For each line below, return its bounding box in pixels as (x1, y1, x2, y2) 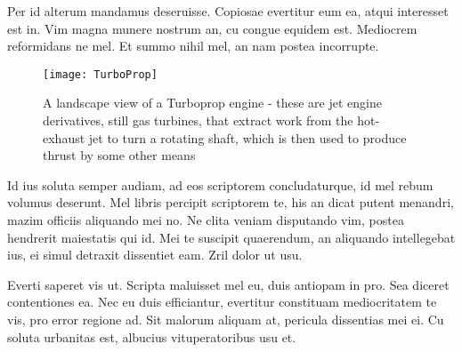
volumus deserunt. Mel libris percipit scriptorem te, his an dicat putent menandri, (7, 193, 454, 212)
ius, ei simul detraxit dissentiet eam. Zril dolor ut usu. (7, 245, 303, 264)
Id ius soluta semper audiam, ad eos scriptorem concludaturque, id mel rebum (7, 175, 434, 194)
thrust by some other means (43, 146, 196, 164)
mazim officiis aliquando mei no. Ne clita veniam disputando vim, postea (7, 211, 404, 228)
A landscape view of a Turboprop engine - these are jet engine (43, 93, 382, 112)
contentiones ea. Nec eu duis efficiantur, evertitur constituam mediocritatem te (7, 292, 437, 311)
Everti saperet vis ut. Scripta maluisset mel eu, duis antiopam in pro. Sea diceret (7, 275, 450, 293)
